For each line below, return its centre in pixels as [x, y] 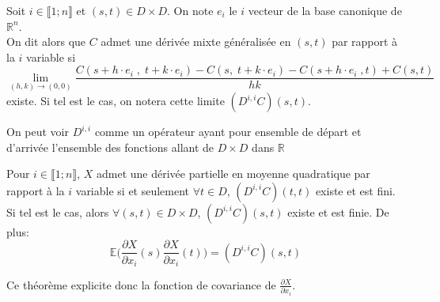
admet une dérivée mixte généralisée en [196, 42]
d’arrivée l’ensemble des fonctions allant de [110, 147]
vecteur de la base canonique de [325, 10]
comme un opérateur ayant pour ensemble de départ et [228, 132]
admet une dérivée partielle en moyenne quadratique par [233, 174]
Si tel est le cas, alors [58, 211]
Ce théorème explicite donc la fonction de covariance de [141, 284]
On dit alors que [46, 42]
